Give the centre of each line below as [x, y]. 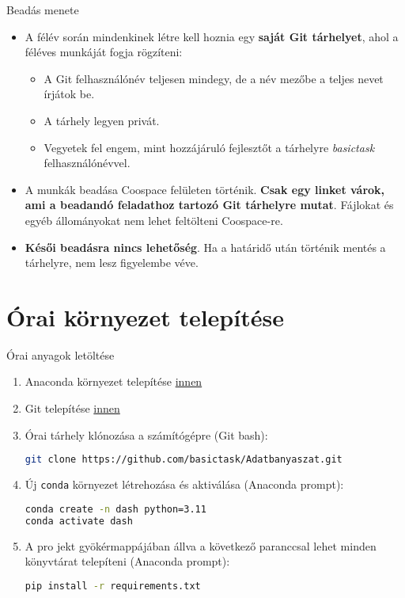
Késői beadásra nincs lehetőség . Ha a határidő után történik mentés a [205, 247]
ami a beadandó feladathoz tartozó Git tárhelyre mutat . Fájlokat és [209, 205]
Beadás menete [43, 10]
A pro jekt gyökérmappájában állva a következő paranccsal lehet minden [201, 545]
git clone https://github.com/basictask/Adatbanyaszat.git [184, 460]
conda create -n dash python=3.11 [115, 509]
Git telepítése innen [72, 408]
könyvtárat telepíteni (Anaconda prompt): [127, 561]
